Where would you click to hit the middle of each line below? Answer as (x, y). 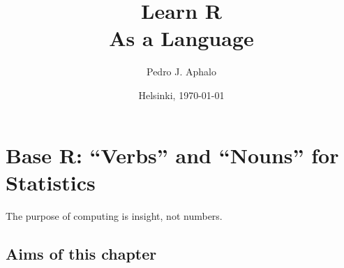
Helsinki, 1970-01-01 (181, 95)
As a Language (181, 38)
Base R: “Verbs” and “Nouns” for (172, 155)
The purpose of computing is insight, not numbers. (114, 215)
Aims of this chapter (81, 253)
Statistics (51, 182)
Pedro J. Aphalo (181, 72)
